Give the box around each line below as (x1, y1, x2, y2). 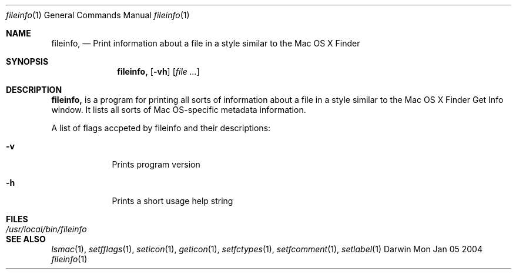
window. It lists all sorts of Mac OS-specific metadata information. (51, 105, 306, 115)
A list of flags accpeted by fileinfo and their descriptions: (51, 123, 271, 133)
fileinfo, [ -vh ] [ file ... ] (117, 66, 200, 76)
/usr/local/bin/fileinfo (6, 224, 87, 234)
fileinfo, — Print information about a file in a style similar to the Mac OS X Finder (51, 38, 360, 48)
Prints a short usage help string (112, 196, 233, 206)
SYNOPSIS (6, 56, 49, 66)
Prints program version (112, 159, 200, 169)
